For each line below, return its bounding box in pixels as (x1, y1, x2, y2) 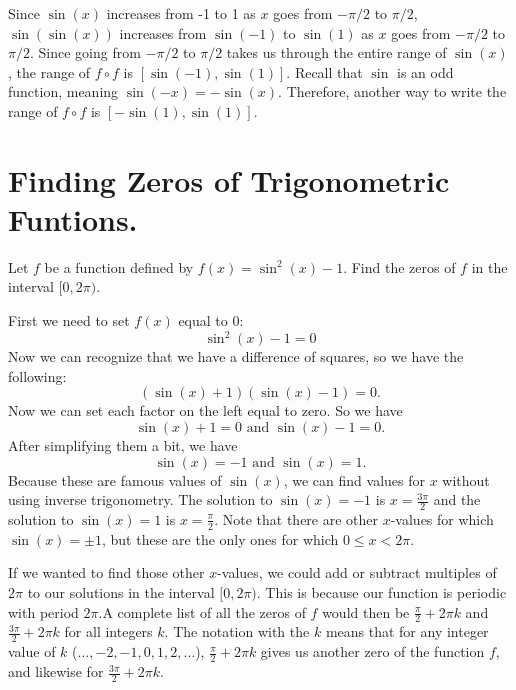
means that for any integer (325, 621, 489, 642)
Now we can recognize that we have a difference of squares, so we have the (8, 346, 464, 367)
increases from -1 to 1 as (106, 3, 256, 23)
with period (8, 601, 79, 622)
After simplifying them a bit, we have (8, 434, 238, 455)
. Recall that (286, 61, 363, 82)
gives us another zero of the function (260, 641, 485, 662)
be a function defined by (44, 256, 194, 277)
